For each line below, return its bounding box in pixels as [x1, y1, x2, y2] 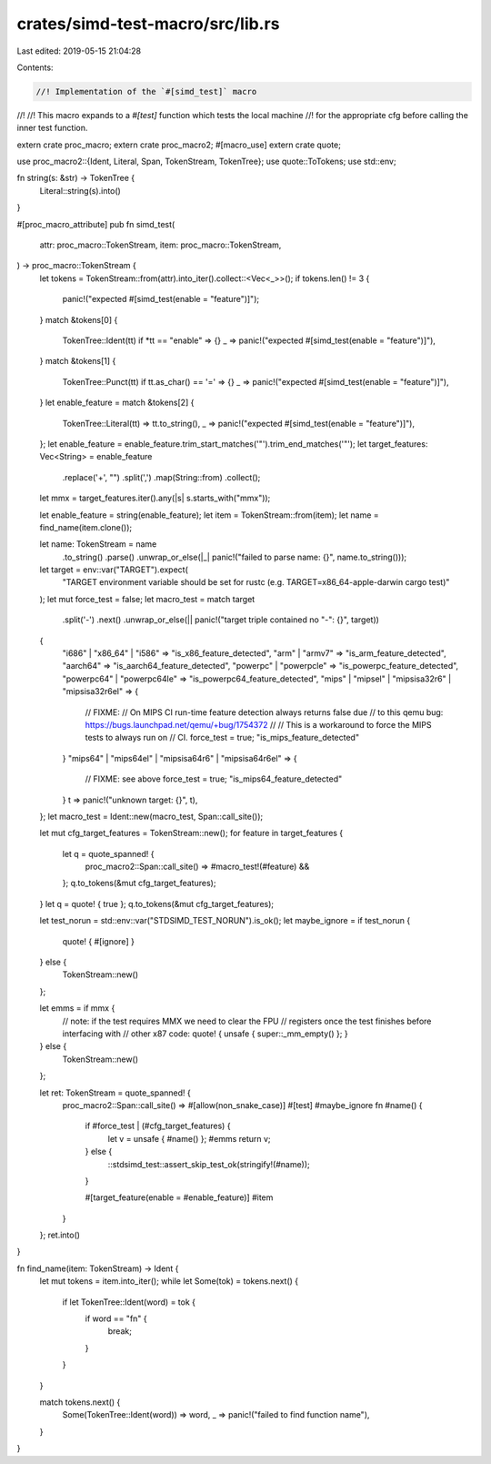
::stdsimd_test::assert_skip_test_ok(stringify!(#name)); [107, 1158, 310, 1169]
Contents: [16, 62, 54, 73]
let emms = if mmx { [39, 1003, 115, 1014]
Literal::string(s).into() [39, 185, 122, 196]
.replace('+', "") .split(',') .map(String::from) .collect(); [62, 471, 261, 482]
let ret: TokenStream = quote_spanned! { [39, 1087, 191, 1098]
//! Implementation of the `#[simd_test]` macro [35, 86, 257, 96]
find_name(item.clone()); [39, 521, 132, 532]
